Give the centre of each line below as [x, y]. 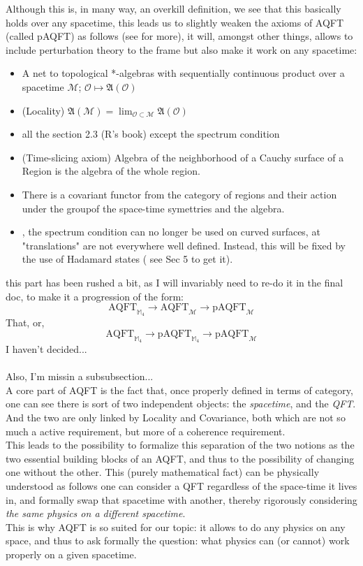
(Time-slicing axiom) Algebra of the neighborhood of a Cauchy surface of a [183, 157]
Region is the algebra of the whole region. [111, 171]
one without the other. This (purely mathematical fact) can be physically [163, 472]
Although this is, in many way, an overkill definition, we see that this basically [173, 8]
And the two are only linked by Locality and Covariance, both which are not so [176, 418]
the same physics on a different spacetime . [96, 513]
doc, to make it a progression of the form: [95, 296]
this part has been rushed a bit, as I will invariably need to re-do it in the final [175, 282]
